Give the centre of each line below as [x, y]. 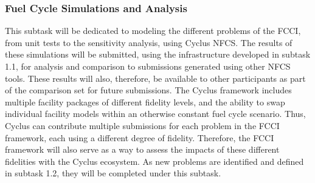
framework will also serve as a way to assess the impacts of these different [142, 149]
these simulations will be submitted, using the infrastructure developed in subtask [158, 54]
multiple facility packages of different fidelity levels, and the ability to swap [145, 101]
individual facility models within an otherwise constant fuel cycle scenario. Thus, [155, 114]
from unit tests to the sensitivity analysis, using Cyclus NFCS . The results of [149, 42]
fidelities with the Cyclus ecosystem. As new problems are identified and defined [154, 161]
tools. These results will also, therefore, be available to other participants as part [155, 78]
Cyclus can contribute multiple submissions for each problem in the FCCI [142, 125]
